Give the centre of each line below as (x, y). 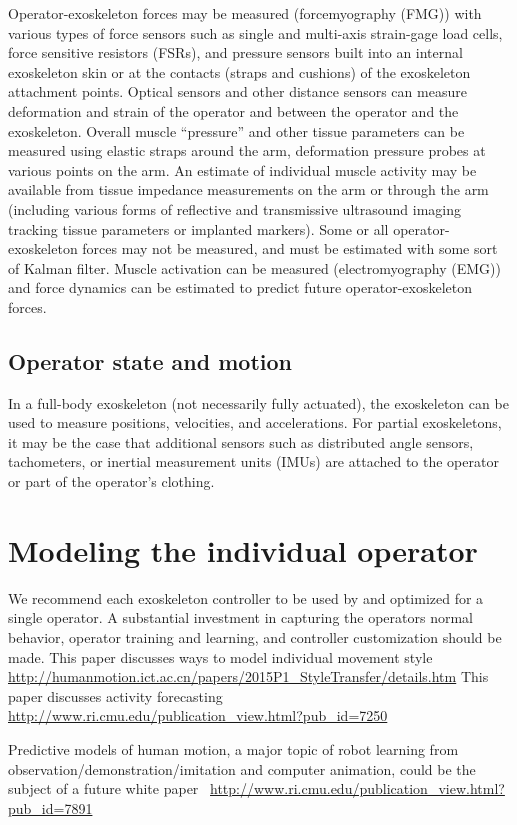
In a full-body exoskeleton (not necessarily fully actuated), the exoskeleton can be (258, 402)
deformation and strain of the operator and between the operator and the (233, 110)
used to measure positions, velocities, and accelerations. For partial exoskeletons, (255, 422)
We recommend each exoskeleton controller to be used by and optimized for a (246, 597)
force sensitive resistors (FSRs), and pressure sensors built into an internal (235, 52)
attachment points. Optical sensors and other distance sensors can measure (237, 91)
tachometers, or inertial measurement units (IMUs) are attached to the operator (253, 461)
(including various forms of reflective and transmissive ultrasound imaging (234, 208)
